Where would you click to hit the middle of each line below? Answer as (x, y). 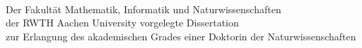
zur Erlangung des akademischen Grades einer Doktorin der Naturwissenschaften (181, 36)
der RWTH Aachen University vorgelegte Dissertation (122, 23)
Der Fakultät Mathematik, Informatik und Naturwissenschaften (144, 9)
